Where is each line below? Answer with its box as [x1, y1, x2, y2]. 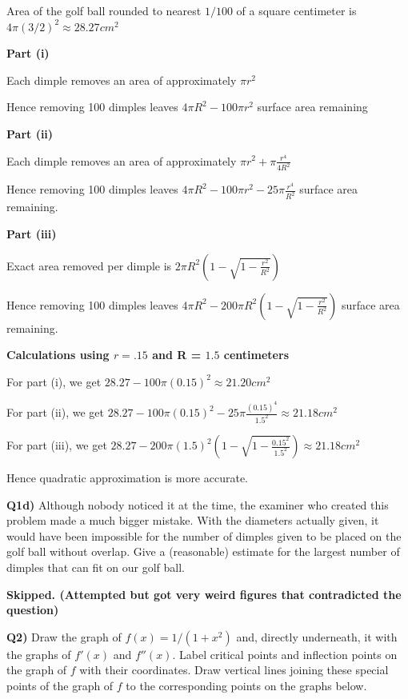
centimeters [223, 346, 289, 363]
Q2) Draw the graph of [6, 628, 122, 645]
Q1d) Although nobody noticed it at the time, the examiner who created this [6, 496, 389, 513]
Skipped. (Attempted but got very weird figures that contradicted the [6, 585, 402, 602]
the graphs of [6, 645, 71, 662]
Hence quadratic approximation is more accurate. [6, 469, 249, 486]
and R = [152, 346, 202, 363]
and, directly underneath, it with [236, 628, 398, 645]
